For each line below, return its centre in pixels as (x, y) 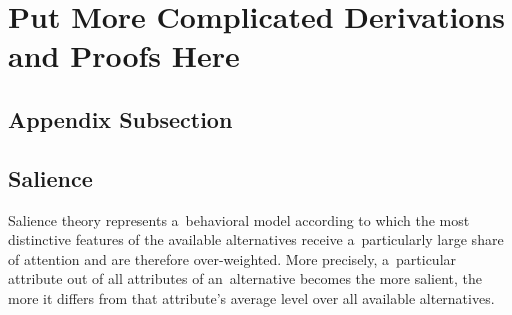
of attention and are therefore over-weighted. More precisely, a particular (232, 258)
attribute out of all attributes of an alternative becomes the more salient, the (245, 278)
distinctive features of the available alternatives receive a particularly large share (256, 239)
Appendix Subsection (120, 118)
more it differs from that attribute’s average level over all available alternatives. (251, 297)
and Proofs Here (124, 55)
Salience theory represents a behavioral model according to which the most (239, 219)
